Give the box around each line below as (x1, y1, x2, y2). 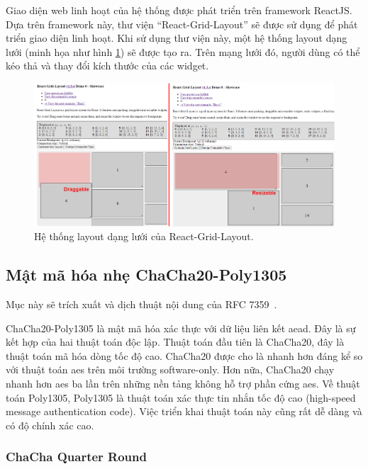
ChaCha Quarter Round (6, 448, 147, 465)
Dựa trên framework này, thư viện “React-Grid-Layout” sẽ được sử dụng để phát (6, 16, 358, 31)
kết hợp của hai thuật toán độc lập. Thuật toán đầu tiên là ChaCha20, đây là (6, 334, 345, 349)
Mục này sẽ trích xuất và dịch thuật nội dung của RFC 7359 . (6, 297, 277, 312)
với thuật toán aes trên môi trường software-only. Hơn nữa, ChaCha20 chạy (6, 362, 335, 377)
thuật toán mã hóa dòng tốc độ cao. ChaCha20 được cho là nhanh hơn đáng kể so (6, 348, 363, 363)
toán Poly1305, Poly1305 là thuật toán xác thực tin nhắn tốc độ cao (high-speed (6, 390, 356, 405)
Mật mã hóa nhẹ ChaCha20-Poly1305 (6, 264, 287, 286)
